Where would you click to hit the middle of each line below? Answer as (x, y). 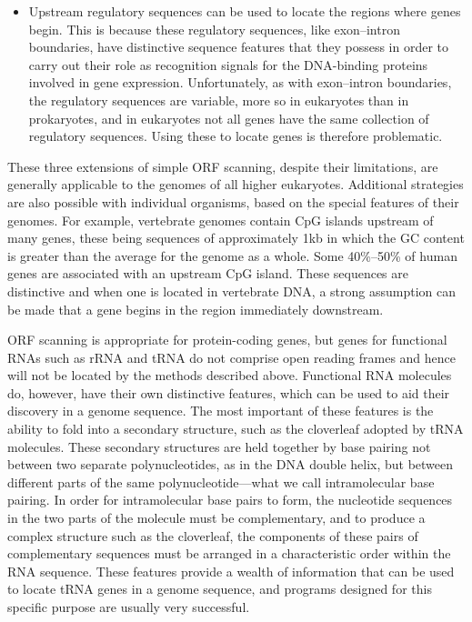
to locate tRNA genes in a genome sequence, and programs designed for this (220, 589)
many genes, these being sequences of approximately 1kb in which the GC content (236, 238)
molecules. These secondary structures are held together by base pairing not (219, 446)
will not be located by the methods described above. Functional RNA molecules (230, 375)
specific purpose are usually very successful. (129, 607)
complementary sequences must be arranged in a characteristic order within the (229, 553)
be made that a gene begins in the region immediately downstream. (196, 309)
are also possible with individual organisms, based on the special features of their (233, 201)
